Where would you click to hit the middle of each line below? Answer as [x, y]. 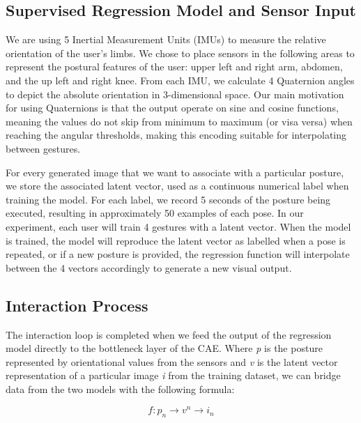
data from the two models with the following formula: [120, 389]
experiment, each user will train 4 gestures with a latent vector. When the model [178, 226]
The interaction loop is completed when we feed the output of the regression [169, 334]
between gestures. [43, 148]
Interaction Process [77, 305]
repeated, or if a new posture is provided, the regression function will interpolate [178, 254]
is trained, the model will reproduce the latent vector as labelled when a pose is [176, 240]
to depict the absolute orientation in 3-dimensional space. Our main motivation [175, 94]
